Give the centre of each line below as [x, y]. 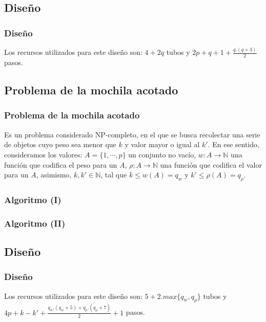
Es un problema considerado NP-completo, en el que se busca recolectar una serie [132, 134]
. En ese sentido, [233, 144]
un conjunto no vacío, [162, 154]
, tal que [114, 175]
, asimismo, [54, 175]
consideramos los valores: [43, 154]
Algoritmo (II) [35, 223]
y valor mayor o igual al [162, 144]
